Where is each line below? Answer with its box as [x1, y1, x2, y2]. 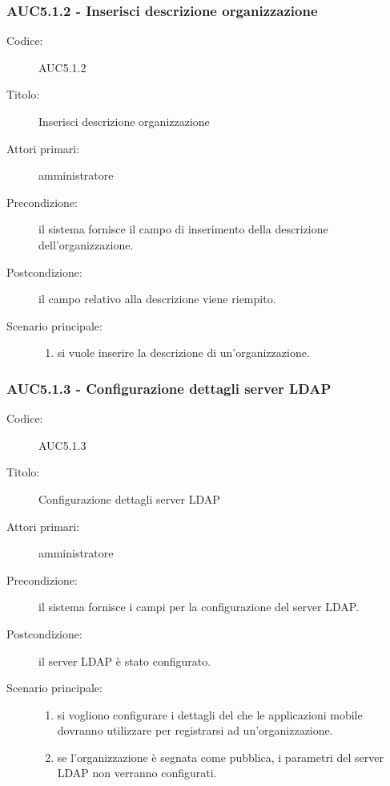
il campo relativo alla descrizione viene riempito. [38, 290, 276, 307]
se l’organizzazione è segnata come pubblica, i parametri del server [57, 748, 384, 765]
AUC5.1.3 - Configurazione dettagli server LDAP [6, 378, 332, 398]
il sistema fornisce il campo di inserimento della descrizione [38, 221, 328, 237]
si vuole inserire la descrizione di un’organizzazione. [57, 344, 310, 361]
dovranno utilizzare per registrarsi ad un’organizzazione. [57, 722, 333, 739]
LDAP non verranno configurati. [57, 764, 217, 781]
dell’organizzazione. [38, 236, 134, 253]
